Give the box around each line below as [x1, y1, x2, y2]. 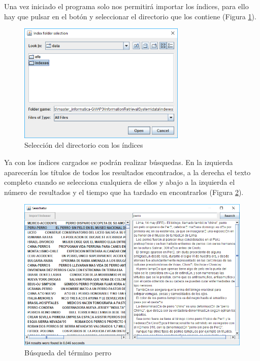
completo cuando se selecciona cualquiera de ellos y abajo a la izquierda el [4, 177, 235, 187]
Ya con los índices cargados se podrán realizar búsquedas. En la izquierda [4, 157, 233, 167]
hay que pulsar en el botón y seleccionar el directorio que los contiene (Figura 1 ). [4, 11, 256, 21]
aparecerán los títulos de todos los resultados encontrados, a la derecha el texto [4, 167, 251, 177]
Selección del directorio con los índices [24, 140, 143, 150]
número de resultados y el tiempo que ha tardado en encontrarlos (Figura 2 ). [4, 186, 244, 197]
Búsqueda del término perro [24, 347, 112, 357]
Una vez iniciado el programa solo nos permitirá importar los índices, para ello [4, 1, 249, 11]
